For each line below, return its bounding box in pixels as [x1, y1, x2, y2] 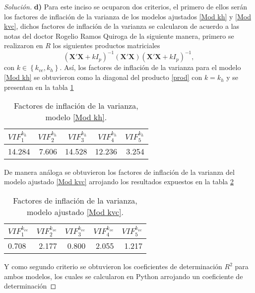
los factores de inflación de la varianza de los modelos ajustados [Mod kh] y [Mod [4, 11, 251, 21]
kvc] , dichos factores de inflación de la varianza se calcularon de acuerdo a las [4, 21, 240, 31]
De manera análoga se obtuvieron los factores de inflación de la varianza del [4, 166, 235, 177]
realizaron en [4, 40, 43, 51]
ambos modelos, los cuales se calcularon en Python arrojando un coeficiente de [4, 271, 243, 281]
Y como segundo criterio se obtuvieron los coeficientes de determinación [4, 261, 222, 272]
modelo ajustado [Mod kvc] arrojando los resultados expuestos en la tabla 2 [4, 176, 234, 187]
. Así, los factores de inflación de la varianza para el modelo [60, 62, 241, 73]
